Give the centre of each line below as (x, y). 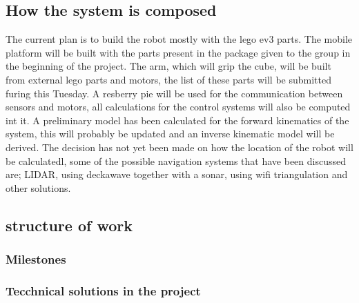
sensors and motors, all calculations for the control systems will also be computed (178, 107)
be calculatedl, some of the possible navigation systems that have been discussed (176, 160)
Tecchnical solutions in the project (103, 290)
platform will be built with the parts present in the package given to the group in (178, 52)
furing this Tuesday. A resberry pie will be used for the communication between (174, 93)
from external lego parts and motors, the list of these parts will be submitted (168, 79)
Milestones (36, 259)
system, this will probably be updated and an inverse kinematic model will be (170, 134)
